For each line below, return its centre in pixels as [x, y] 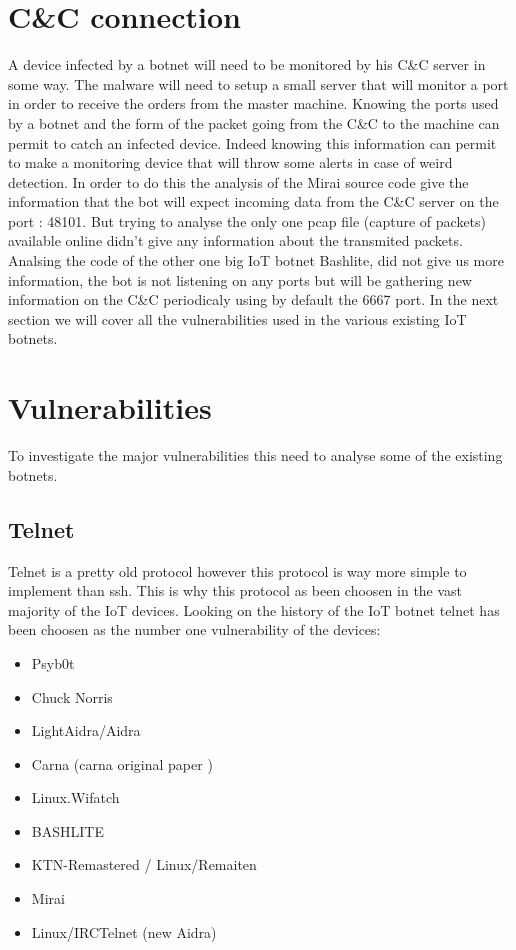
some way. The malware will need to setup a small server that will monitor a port [258, 83]
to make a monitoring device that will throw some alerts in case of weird [230, 162]
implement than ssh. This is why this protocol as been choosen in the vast [235, 590]
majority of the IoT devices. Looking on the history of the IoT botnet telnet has [254, 609]
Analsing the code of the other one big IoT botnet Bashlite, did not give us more [256, 260]
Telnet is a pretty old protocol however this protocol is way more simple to [237, 570]
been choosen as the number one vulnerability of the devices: [194, 629]
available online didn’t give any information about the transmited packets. [235, 240]
